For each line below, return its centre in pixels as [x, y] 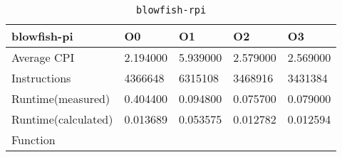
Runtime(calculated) [62, 119]
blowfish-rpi [171, 10]
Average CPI [43, 57]
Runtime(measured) [61, 98]
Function [33, 140]
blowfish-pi [42, 36]
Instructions [41, 78]
